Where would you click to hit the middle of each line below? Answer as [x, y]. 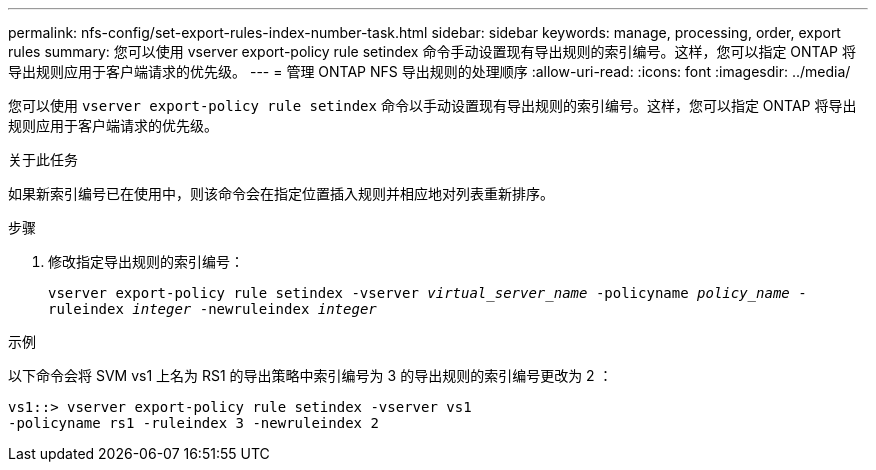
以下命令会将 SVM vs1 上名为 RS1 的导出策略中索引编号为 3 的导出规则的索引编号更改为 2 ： [310, 375]
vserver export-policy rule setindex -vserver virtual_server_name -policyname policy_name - [427, 293]
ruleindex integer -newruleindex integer [212, 309]
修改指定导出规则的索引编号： [146, 261]
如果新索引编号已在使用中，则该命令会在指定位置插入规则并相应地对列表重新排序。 [281, 193]
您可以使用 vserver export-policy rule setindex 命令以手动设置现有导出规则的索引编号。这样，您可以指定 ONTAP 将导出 [432, 105]
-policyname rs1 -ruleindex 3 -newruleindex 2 [193, 423]
